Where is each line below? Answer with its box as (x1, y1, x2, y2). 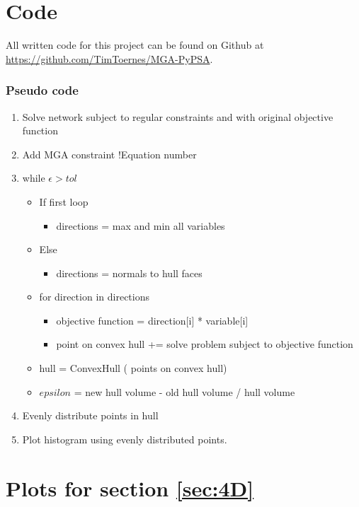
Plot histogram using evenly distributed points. (22, 431, 227, 446)
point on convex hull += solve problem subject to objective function (56, 337, 353, 351)
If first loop (39, 194, 89, 209)
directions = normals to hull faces (56, 265, 203, 280)
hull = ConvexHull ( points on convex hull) (39, 361, 227, 375)
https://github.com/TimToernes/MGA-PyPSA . (6, 51, 213, 66)
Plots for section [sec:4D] (6, 473, 254, 502)
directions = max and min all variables (56, 218, 225, 233)
